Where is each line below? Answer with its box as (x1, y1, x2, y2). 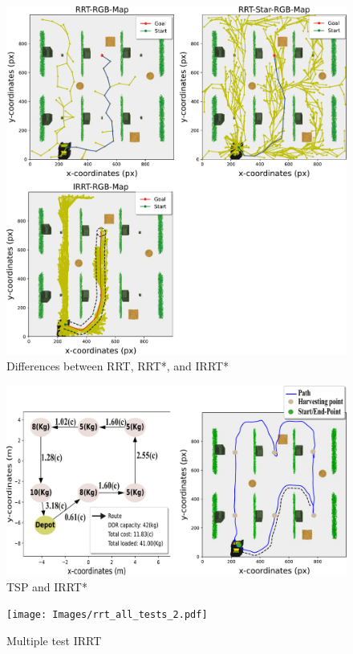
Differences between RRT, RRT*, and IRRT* (6, 358, 229, 374)
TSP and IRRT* (6, 578, 87, 595)
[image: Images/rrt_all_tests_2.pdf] (6, 609, 208, 621)
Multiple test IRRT (6, 632, 102, 648)
